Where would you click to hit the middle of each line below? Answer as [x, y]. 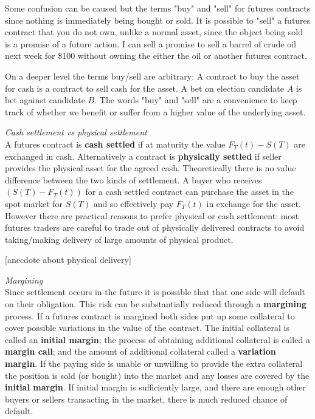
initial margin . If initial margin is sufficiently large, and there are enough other [155, 387]
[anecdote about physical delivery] [68, 260]
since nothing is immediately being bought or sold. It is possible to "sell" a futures [158, 20]
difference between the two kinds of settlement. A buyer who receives [133, 179]
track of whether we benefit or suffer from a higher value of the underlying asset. [155, 111]
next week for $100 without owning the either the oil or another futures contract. [156, 56]
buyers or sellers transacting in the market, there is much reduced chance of [146, 399]
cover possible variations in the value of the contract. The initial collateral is [147, 328]
